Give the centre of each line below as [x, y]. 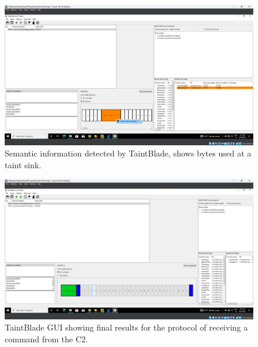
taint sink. [23, 164]
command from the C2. [46, 338]
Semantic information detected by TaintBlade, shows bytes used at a [128, 153]
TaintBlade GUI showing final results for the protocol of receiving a [126, 327]
